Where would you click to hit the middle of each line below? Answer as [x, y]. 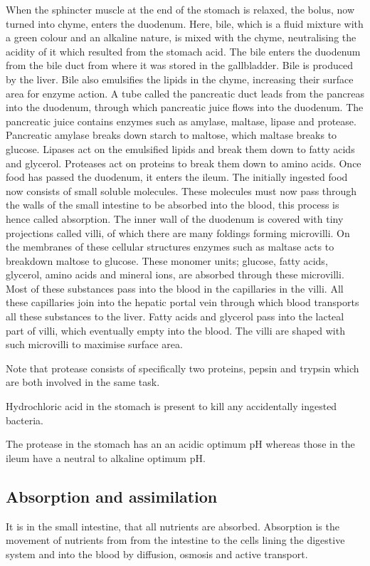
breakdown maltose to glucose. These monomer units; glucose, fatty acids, [167, 260]
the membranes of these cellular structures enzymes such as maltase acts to [170, 247]
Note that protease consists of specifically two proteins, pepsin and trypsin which [183, 368]
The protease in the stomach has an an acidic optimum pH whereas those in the [180, 444]
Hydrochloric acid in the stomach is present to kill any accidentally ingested [171, 406]
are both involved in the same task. [83, 382]
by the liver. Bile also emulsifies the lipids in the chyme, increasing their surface [180, 79]
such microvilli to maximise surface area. [94, 344]
